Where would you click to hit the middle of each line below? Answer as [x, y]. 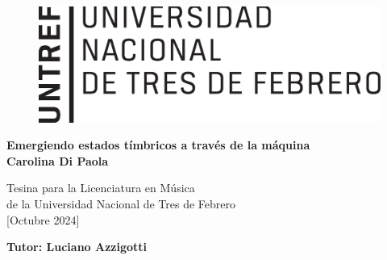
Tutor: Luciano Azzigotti [77, 247]
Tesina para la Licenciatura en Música [101, 188]
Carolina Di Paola [58, 160]
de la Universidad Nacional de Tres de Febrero [121, 204]
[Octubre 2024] [43, 219]
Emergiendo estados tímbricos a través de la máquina [158, 145]
